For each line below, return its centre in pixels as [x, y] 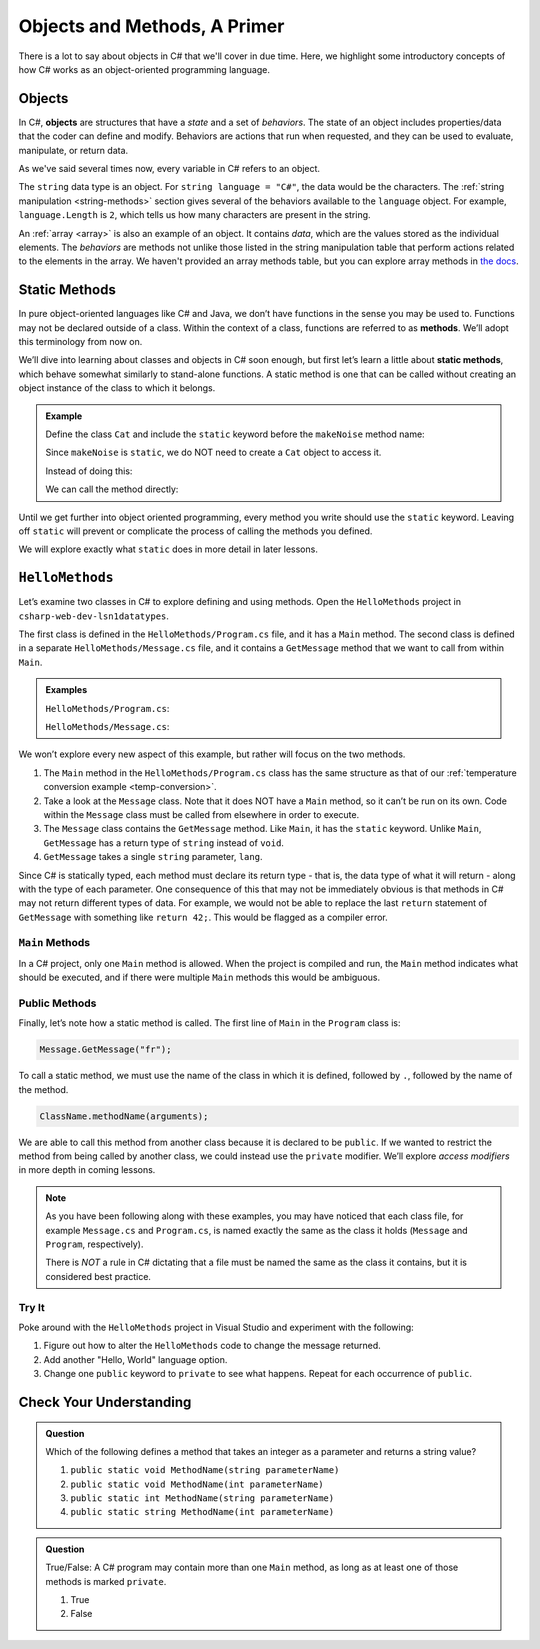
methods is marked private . [106, 1581]
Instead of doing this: [89, 471]
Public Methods [57, 1003]
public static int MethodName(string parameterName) [202, 1498]
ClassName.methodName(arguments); [124, 1116]
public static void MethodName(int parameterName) [197, 1484]
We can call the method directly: [112, 489]
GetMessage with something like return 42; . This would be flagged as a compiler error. [203, 917]
